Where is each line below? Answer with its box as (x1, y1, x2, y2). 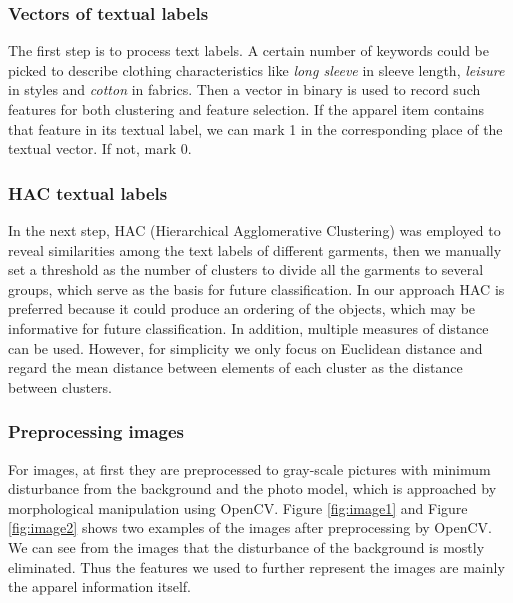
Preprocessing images (8, 419, 185, 444)
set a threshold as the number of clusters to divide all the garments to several (8, 259, 484, 280)
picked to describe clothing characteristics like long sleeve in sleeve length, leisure (8, 59, 505, 80)
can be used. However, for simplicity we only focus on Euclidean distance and (8, 337, 483, 358)
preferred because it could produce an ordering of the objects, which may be (8, 298, 476, 319)
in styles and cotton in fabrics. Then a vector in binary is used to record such (8, 79, 481, 100)
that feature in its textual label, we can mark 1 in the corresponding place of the (8, 118, 503, 139)
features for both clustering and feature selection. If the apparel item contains (8, 99, 485, 119)
